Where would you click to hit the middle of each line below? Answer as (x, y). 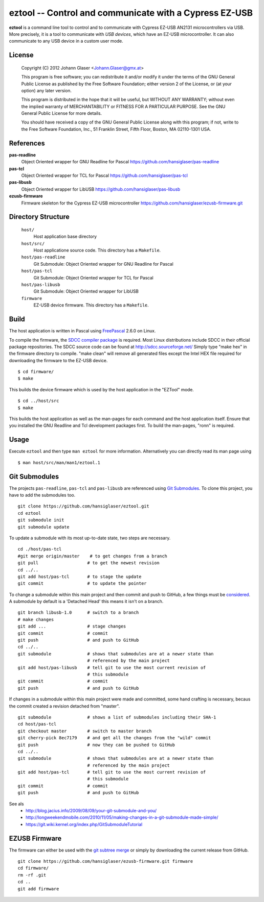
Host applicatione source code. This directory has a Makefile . (97, 251)
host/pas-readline (43, 257)
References (27, 143)
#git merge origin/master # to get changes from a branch (92, 556)
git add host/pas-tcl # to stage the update (80, 576)
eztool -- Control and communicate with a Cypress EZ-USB (131, 13)
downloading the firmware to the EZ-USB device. (58, 360)
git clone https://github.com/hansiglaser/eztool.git (83, 506)
